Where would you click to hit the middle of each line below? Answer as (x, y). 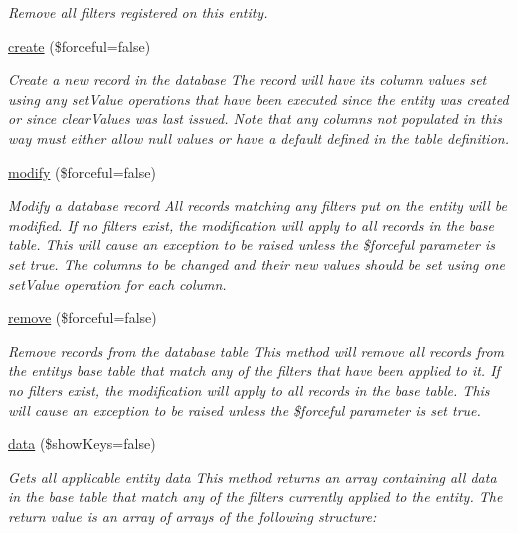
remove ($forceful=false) (82, 317)
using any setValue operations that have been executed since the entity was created (258, 98)
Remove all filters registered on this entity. (138, 12)
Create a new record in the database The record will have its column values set (247, 79)
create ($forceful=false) (79, 45)
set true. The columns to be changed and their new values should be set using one (257, 263)
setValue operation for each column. (117, 283)
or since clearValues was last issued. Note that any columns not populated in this (255, 118)
